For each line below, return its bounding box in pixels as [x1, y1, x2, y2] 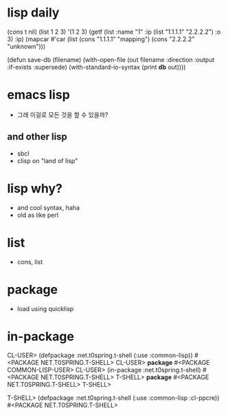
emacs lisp [7, 87, 70, 103]
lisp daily [7, 5, 60, 21]
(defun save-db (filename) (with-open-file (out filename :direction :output [7, 55, 215, 63]
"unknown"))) [7, 42, 46, 50]
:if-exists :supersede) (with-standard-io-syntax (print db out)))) [7, 63, 186, 71]
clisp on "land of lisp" [16, 156, 78, 164]
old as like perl [16, 211, 59, 219]
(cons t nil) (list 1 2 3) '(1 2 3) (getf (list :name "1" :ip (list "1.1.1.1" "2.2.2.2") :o [7, 28, 221, 36]
